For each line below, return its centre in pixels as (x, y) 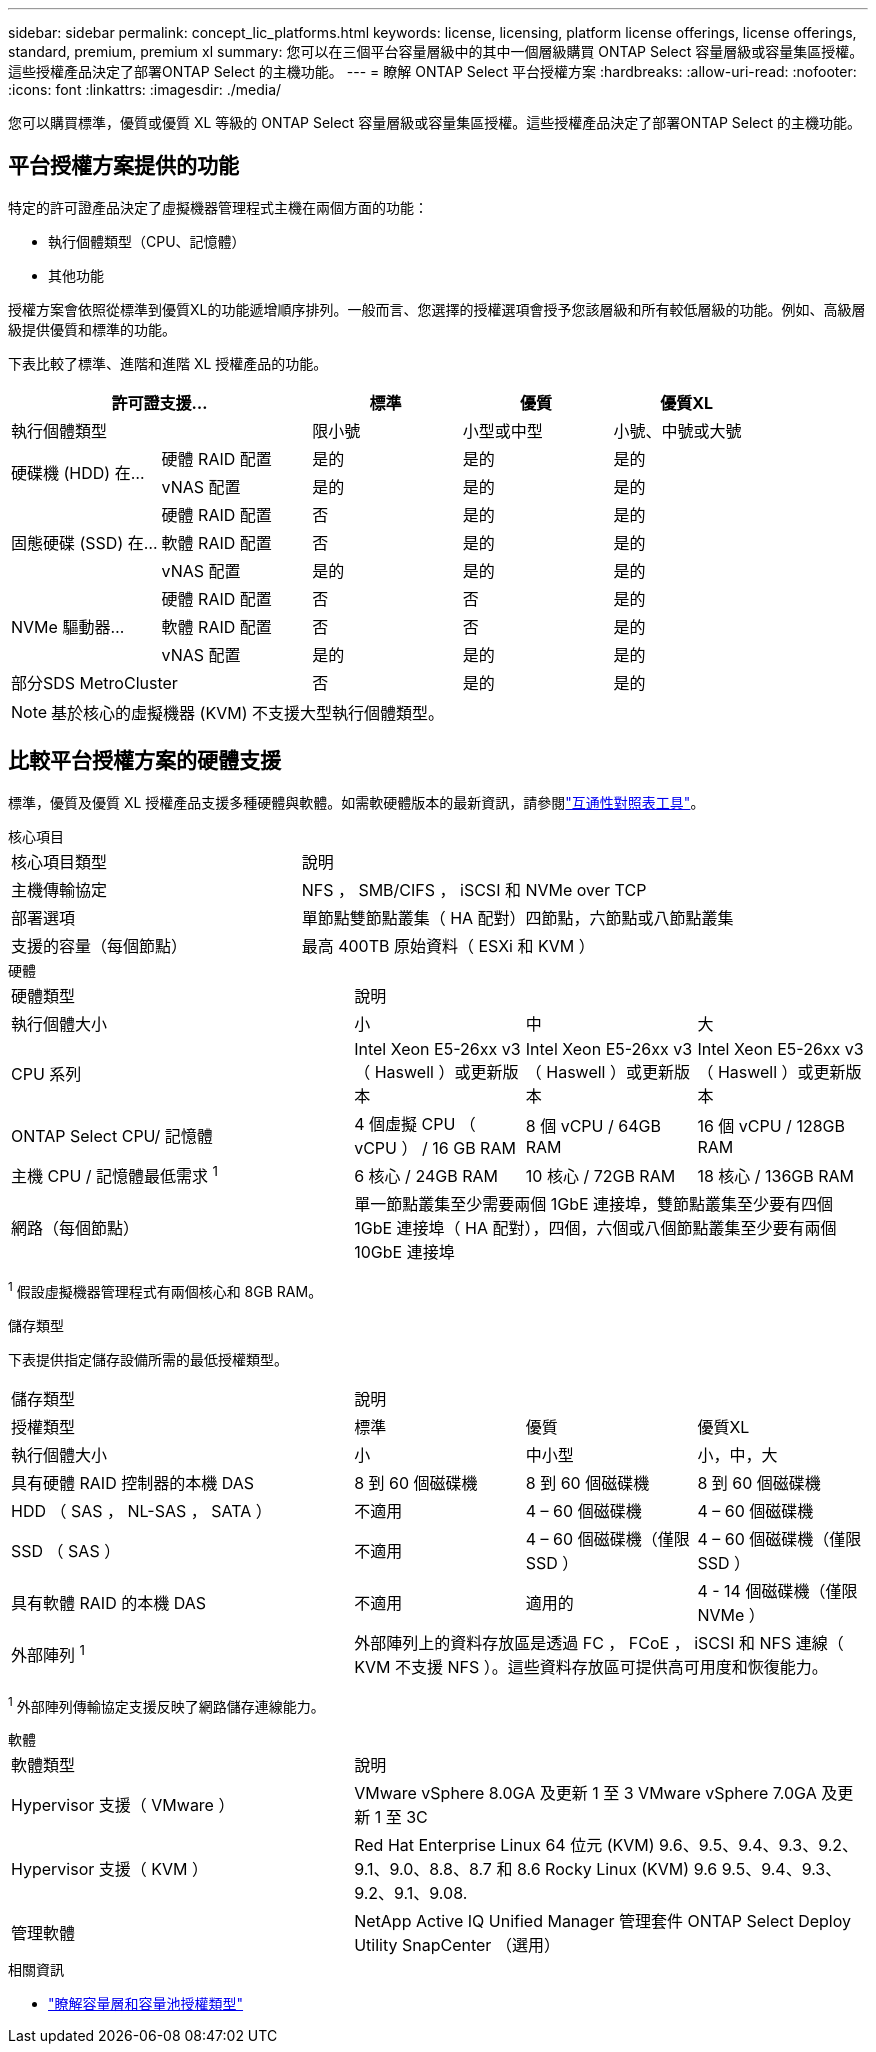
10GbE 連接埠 (404, 1252)
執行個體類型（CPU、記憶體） (147, 241)
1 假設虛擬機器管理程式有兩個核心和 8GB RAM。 (165, 1290)
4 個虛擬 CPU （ (415, 1123)
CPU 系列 (46, 1073)
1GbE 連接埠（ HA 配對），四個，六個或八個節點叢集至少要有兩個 (595, 1228)
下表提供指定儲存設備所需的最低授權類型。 (148, 1359)
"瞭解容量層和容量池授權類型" (146, 2004)
